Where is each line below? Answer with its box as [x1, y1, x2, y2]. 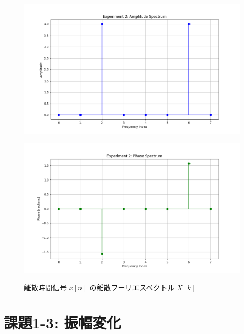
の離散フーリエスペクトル [89, 281, 175, 292]
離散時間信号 [24, 281, 67, 292]
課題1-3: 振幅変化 [4, 312, 121, 332]
